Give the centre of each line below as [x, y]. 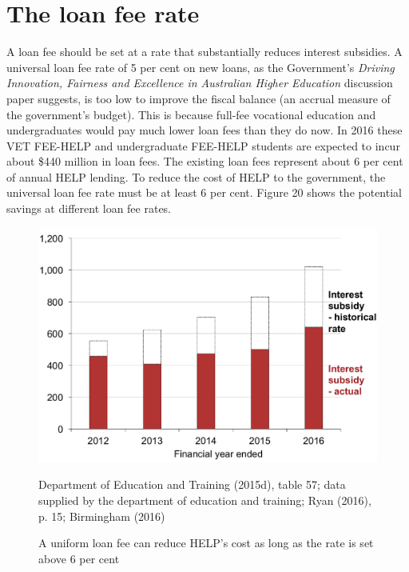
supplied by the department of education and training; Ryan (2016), [205, 500]
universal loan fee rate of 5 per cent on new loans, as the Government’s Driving [201, 67]
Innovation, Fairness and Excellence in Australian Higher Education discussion [200, 83]
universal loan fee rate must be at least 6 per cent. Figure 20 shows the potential [204, 192]
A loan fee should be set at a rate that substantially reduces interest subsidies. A [204, 52]
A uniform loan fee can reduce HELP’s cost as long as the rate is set [206, 543]
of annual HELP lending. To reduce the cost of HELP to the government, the [196, 176]
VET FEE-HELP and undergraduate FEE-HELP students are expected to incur [203, 145]
